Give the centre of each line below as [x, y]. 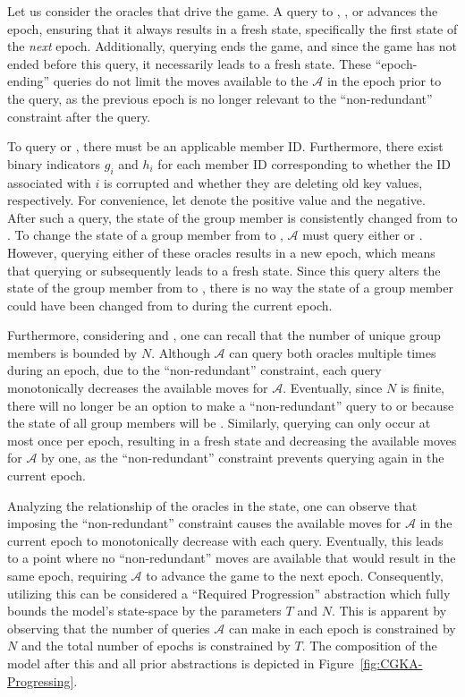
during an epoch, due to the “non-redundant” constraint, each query [194, 370]
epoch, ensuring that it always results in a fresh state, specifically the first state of [232, 28]
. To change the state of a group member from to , [145, 235]
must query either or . [363, 235]
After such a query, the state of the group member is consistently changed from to [232, 217]
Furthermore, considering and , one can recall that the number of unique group [224, 335]
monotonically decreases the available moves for [138, 388]
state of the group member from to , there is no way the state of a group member [230, 288]
